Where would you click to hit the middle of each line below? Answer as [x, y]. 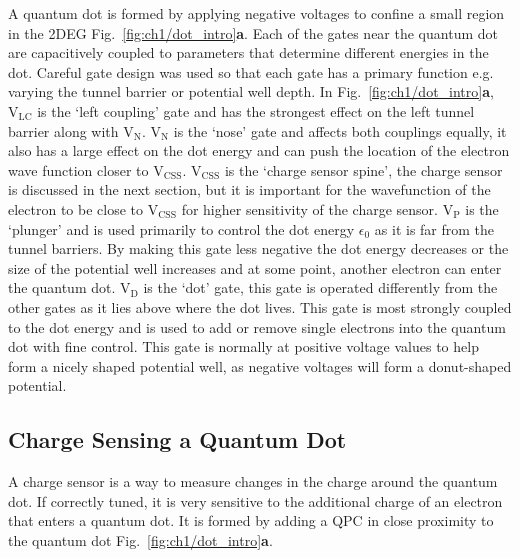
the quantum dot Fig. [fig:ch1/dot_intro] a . [140, 539]
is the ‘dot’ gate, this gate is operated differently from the [320, 287]
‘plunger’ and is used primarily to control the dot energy [181, 228]
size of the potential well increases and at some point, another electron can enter [255, 267]
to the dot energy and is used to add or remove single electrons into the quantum [257, 326]
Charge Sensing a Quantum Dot [177, 439]
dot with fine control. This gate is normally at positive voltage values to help [243, 346]
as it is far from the [434, 228]
